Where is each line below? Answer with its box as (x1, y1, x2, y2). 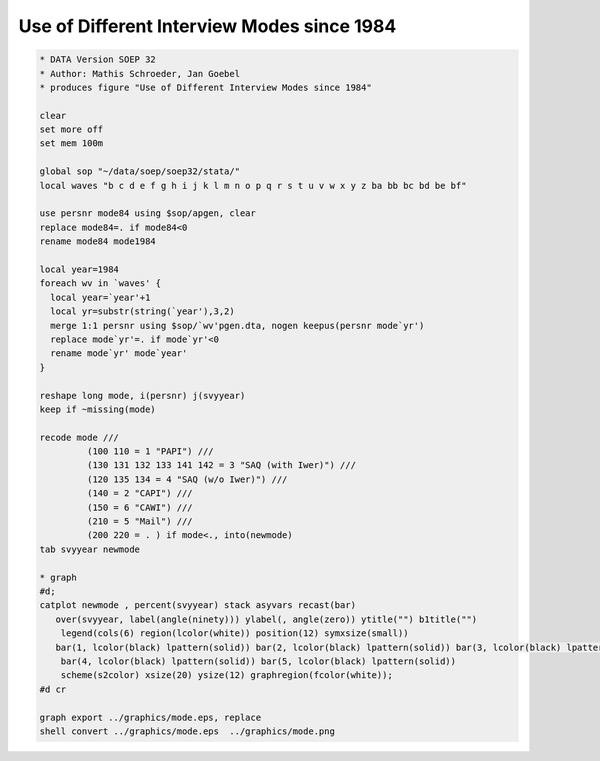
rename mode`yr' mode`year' (50, 348, 188, 359)
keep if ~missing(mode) (39, 403, 157, 415)
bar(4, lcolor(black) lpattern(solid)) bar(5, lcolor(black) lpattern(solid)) (60, 655, 457, 667)
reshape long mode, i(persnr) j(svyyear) (39, 390, 246, 401)
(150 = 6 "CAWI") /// (86, 501, 194, 513)
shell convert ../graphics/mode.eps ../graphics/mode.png (39, 725, 335, 737)
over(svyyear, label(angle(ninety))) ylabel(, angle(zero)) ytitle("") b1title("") (55, 613, 478, 625)
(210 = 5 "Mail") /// (86, 516, 194, 527)
